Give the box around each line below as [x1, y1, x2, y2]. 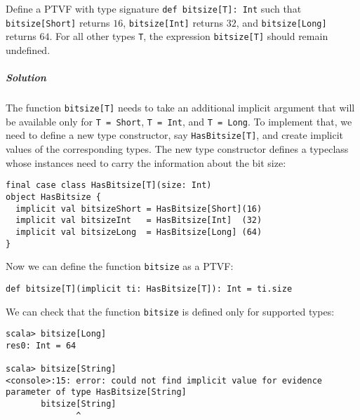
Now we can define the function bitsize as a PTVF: [6, 259, 234, 273]
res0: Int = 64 [6, 340, 76, 351]
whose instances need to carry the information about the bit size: [6, 155, 286, 170]
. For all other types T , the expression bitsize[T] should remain [49, 29, 328, 43]
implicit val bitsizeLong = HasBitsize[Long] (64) [15, 226, 262, 237]
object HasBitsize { [6, 191, 102, 202]
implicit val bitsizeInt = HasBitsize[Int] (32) [15, 215, 262, 226]
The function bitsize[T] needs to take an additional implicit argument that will [6, 100, 355, 115]
